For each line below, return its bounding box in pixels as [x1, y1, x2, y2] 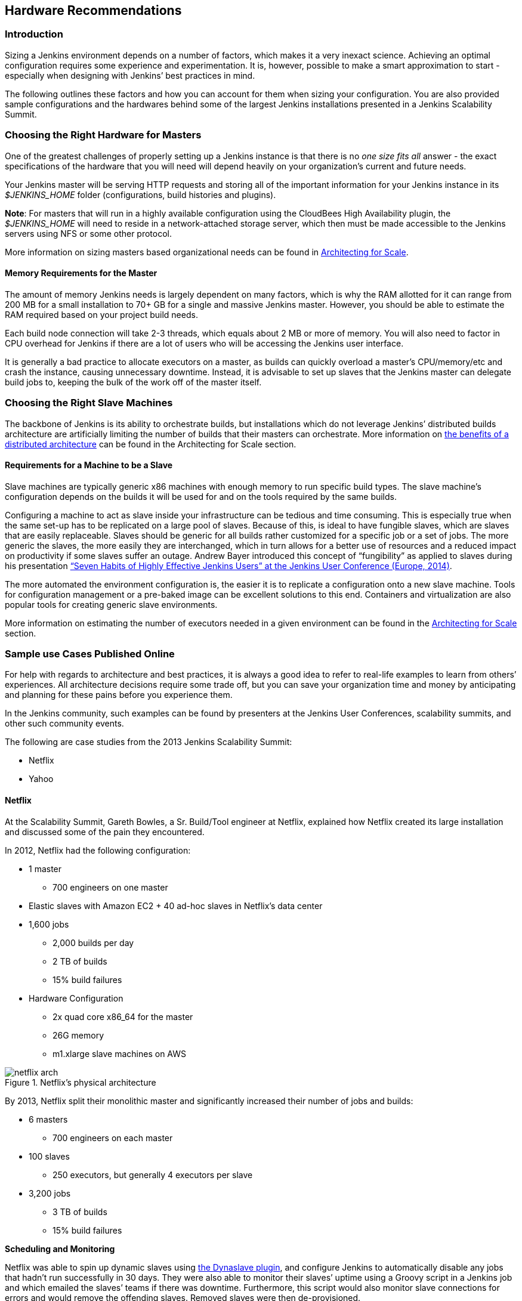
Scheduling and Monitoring [5, 1243, 115, 1254]
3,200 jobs [29, 1188, 71, 1198]
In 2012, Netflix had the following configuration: [5, 845, 191, 855]
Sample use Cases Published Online [5, 648, 175, 660]
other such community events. [5, 718, 124, 729]
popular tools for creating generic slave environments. [5, 599, 218, 610]
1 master [29, 863, 62, 874]
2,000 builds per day [52, 937, 134, 948]
